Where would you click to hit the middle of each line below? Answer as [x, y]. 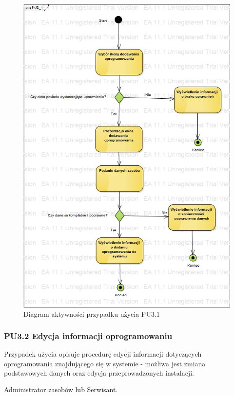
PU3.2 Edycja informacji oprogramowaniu [88, 335]
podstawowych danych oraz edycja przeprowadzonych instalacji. [99, 373]
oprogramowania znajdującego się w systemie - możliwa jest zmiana [105, 363]
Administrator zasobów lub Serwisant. [61, 389]
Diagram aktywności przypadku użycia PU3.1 [92, 314]
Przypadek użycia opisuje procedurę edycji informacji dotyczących [103, 354]
